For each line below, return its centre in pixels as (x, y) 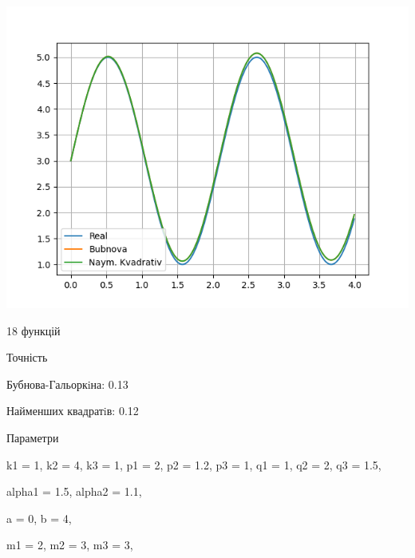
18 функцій (34, 330)
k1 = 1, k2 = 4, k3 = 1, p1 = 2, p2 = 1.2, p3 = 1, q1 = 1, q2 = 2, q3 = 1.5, (194, 464)
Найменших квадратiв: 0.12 (73, 411)
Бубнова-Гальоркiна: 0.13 (67, 384)
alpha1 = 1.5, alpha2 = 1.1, (74, 491)
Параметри (33, 437)
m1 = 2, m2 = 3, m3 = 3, (70, 545)
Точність (27, 357)
